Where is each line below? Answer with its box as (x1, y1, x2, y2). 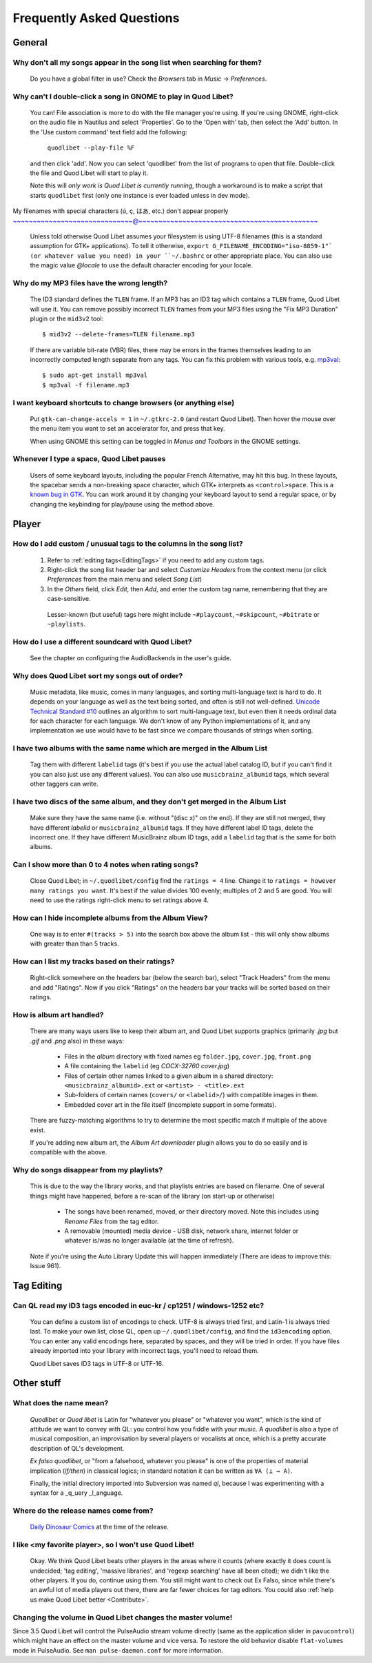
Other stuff (12, 1377, 61, 1389)
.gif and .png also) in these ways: (30, 1037, 124, 1045)
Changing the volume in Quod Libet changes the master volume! (12, 1613, 233, 1622)
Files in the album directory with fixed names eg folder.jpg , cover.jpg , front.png (64, 1052, 311, 1061)
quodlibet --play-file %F (47, 144, 135, 152)
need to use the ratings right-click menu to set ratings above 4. (30, 896, 209, 904)
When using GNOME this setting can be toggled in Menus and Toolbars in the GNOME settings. (30, 437, 301, 445)
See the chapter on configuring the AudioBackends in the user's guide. (30, 653, 232, 662)
